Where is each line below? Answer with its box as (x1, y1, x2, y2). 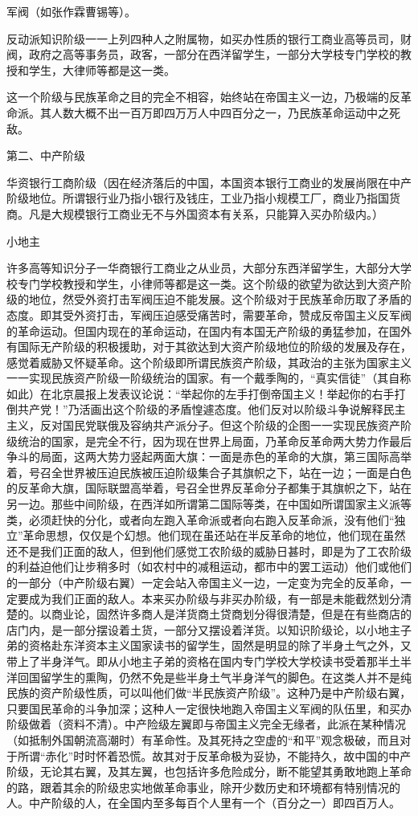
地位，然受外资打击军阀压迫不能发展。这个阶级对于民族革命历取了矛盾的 (28, 291, 412, 308)
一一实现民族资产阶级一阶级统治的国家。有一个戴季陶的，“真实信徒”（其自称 (6, 369, 412, 386)
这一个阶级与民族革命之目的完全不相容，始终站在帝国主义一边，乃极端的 (6, 88, 389, 105)
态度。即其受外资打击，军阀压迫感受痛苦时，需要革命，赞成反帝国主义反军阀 (6, 306, 412, 323)
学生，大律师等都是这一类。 (28, 61, 175, 78)
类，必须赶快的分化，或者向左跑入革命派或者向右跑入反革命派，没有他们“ (6, 511, 395, 528)
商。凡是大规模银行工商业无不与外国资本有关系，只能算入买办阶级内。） (6, 205, 383, 222)
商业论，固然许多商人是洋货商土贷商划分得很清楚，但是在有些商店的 (51, 606, 412, 622)
